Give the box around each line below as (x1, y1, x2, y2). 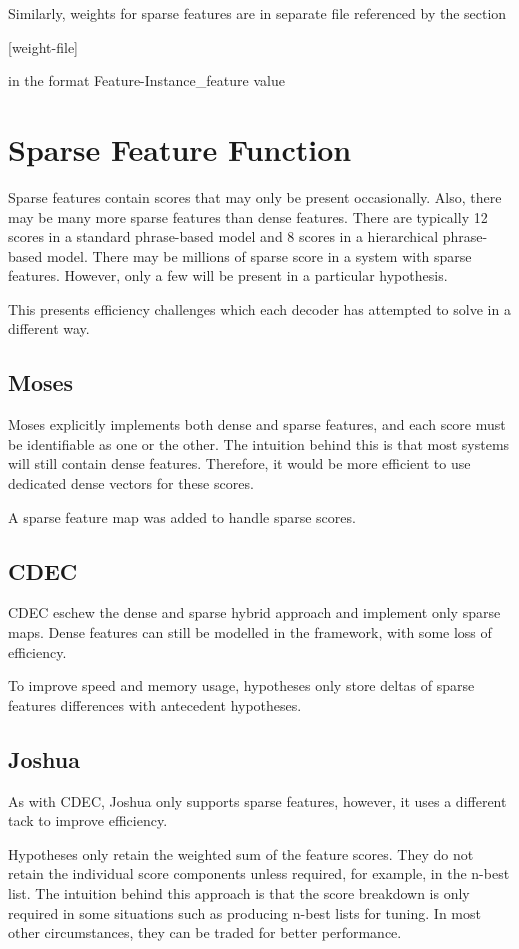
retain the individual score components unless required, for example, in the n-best (8, 863, 510, 884)
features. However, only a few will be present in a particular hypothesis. (8, 265, 448, 286)
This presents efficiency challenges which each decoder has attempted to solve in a (8, 298, 511, 319)
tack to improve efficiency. (8, 810, 168, 831)
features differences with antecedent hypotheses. (8, 694, 302, 715)
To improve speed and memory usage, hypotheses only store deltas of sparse (8, 675, 475, 696)
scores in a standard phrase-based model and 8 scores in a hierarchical (8, 226, 439, 247)
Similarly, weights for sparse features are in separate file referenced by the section (8, 3, 507, 23)
